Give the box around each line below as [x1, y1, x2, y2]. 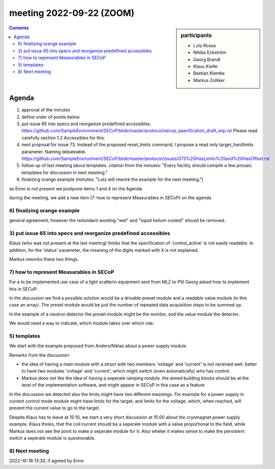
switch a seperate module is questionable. [9, 435, 96, 441]
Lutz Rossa [193, 42, 216, 48]
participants [181, 32, 212, 39]
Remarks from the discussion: [9, 352, 70, 358]
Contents [9, 25, 29, 31]
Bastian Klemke [193, 70, 225, 77]
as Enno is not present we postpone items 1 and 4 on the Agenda [9, 185, 142, 191]
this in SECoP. [9, 286, 38, 292]
